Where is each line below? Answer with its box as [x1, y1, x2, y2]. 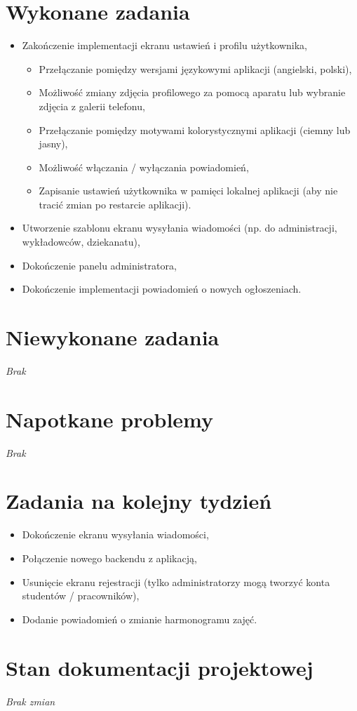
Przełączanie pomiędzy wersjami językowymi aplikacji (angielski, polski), [39, 61, 352, 76]
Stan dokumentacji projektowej [6, 653, 314, 682]
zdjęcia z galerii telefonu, [39, 98, 145, 113]
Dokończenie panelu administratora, [22, 258, 177, 272]
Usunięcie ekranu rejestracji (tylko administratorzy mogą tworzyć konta [22, 574, 330, 589]
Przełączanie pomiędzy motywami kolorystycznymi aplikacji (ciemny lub [39, 122, 351, 137]
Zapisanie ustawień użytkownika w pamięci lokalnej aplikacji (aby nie [39, 183, 338, 198]
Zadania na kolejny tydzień [6, 486, 272, 515]
